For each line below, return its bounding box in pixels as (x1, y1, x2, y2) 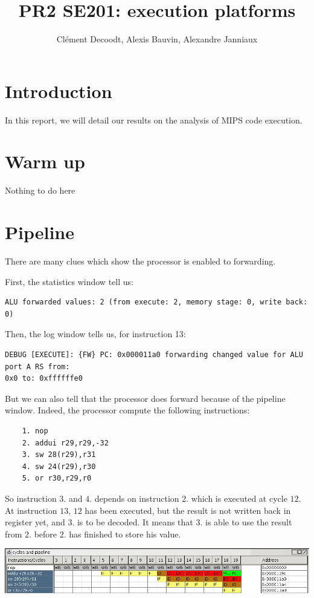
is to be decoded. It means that (77, 516, 193, 528)
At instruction (5, 504, 57, 516)
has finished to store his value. (69, 527, 181, 540)
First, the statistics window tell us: (5, 275, 133, 287)
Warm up (5, 149, 85, 174)
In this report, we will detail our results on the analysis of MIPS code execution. (5, 113, 303, 126)
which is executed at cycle (191, 492, 287, 504)
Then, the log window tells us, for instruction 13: (5, 327, 186, 340)
